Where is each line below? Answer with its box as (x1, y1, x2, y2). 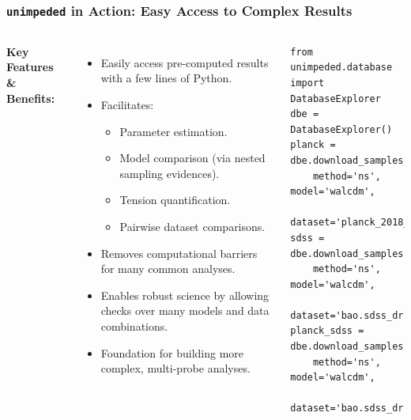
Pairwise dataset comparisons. (119, 218, 266, 234)
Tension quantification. (119, 191, 231, 208)
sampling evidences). (119, 165, 220, 181)
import (290, 77, 325, 89)
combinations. (100, 317, 168, 334)
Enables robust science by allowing (100, 286, 270, 303)
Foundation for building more (100, 344, 244, 361)
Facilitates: (100, 96, 154, 112)
